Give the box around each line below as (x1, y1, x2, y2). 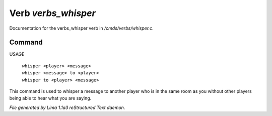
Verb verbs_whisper (9, 8, 96, 19)
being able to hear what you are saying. (9, 95, 92, 101)
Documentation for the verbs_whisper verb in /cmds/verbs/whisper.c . (9, 25, 154, 31)
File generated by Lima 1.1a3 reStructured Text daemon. (9, 104, 125, 110)
